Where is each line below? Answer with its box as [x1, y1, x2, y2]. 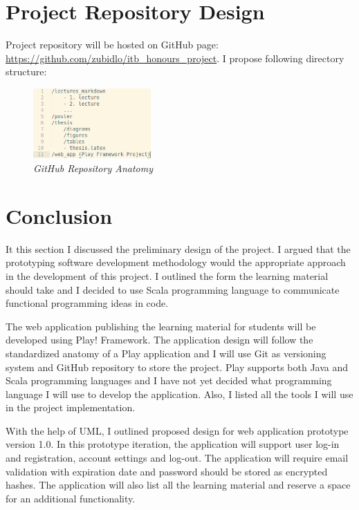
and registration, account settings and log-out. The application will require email [6, 451, 349, 465]
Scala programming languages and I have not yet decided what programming [6, 373, 332, 388]
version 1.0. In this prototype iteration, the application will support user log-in [6, 437, 340, 451]
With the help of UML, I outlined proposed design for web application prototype [6, 423, 349, 437]
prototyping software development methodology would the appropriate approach [6, 255, 346, 270]
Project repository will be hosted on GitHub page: [6, 37, 219, 52]
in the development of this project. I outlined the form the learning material [6, 268, 329, 283]
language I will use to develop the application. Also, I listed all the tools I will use [6, 386, 353, 401]
